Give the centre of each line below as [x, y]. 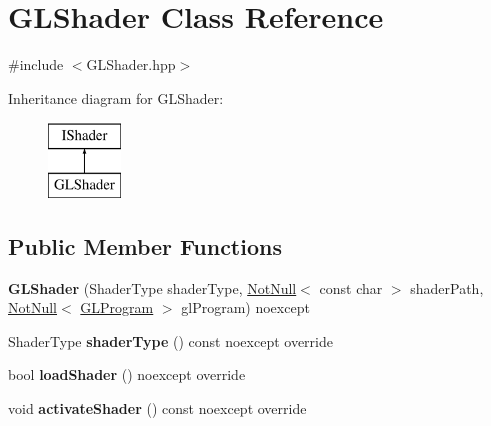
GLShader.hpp [131, 64]
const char [351, 287]
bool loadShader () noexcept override [127, 374]
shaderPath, [447, 287]
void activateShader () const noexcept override [157, 408]
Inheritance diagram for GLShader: [116, 97]
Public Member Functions [145, 245]
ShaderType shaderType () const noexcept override [170, 340]
